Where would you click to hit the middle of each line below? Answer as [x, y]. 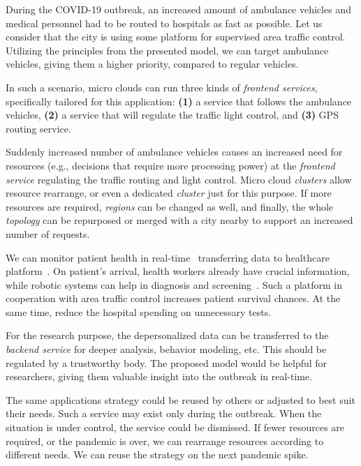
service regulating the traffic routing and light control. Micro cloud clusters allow [179, 179]
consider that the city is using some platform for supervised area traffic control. [176, 37]
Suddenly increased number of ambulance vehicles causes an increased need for [174, 152]
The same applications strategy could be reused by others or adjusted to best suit [180, 399]
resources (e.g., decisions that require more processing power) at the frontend [170, 165]
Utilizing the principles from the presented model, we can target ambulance [167, 50]
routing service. [38, 128]
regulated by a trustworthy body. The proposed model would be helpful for [167, 362]
